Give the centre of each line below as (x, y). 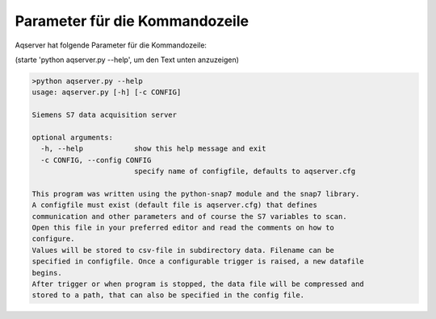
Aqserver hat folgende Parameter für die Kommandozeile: (111, 45)
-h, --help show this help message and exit (153, 149)
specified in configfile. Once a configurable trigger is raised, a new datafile (198, 261)
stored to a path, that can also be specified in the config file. (168, 295)
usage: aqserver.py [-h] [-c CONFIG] (107, 92)
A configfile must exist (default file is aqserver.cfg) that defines (175, 205)
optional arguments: (72, 137)
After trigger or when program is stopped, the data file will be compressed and (198, 284)
